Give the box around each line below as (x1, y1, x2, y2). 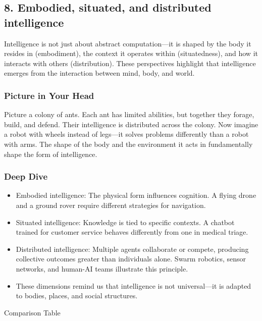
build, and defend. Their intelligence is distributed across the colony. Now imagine (4, 119, 258, 129)
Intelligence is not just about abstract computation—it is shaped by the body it (4, 38, 251, 48)
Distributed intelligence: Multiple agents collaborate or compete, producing (16, 243, 249, 254)
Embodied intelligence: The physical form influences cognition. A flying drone (16, 190, 256, 200)
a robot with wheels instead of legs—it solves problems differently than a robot (4, 129, 249, 139)
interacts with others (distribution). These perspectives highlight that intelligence (4, 58, 256, 68)
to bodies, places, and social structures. (16, 290, 138, 301)
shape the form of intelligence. (4, 148, 97, 159)
